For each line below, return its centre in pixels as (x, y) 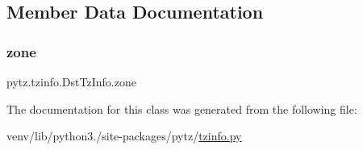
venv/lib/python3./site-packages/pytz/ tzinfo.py (124, 136)
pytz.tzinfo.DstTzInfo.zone (71, 81)
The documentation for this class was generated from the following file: (182, 108)
